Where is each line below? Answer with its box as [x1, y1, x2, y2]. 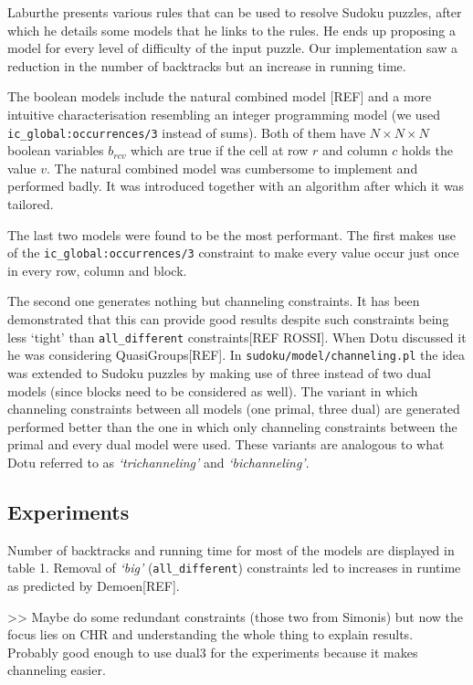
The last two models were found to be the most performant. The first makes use [7, 225, 456, 244]
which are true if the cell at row [131, 141, 309, 160]
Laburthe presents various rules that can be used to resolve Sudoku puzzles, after [7, 3, 462, 21]
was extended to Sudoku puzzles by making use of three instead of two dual [7, 363, 431, 382]
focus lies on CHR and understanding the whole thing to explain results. [7, 625, 414, 644]
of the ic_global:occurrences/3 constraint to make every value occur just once [7, 243, 459, 262]
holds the [401, 141, 453, 160]
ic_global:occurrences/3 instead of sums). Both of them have [7, 122, 366, 142]
